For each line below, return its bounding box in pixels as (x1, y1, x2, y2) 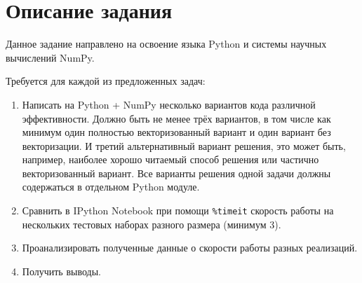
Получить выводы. (22, 263, 101, 278)
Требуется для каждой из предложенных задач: (6, 74, 206, 88)
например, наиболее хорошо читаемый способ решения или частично (22, 152, 319, 167)
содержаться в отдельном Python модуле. (22, 179, 200, 194)
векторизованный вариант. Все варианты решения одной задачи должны (22, 165, 331, 180)
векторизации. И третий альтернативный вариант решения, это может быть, (22, 138, 346, 153)
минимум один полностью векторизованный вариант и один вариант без (22, 125, 331, 139)
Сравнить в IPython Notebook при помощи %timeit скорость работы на (22, 203, 334, 218)
